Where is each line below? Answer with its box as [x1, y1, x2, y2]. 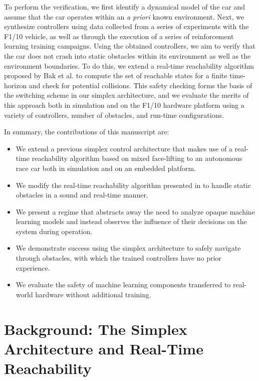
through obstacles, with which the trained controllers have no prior [16, 253, 221, 263]
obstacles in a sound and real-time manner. [16, 189, 148, 200]
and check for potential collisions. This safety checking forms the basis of [29, 80, 252, 90]
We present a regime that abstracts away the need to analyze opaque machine [16, 206, 255, 217]
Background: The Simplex [4, 318, 187, 339]
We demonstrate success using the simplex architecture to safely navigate [16, 243, 241, 253]
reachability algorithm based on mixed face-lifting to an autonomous [32, 153, 242, 163]
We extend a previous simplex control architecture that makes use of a [16, 143, 232, 153]
